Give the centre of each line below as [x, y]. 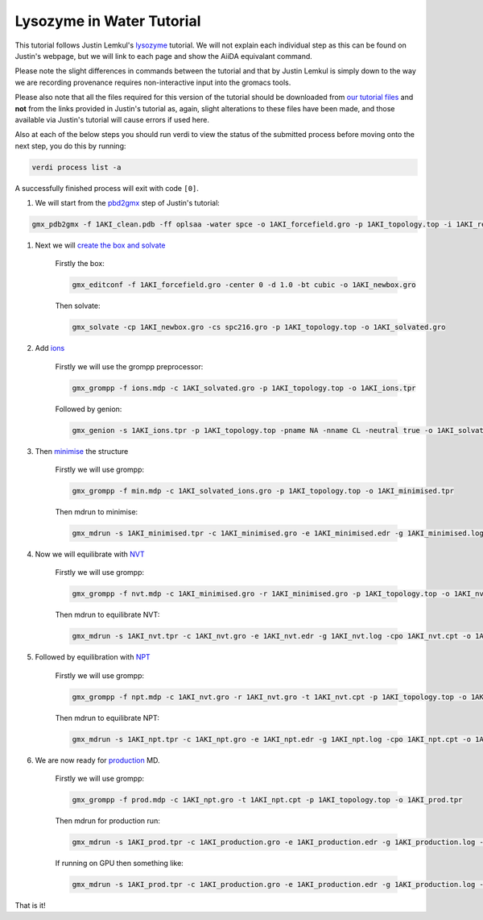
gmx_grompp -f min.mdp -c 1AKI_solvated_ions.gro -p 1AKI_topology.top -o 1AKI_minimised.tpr [263, 491]
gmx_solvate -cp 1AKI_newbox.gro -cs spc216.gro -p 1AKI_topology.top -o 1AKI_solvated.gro [259, 327]
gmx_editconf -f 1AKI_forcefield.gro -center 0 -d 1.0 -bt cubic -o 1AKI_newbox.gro [244, 285]
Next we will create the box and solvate [100, 245]
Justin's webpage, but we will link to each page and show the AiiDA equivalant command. [164, 56]
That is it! [30, 905]
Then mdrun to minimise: [97, 512]
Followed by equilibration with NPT [93, 657]
